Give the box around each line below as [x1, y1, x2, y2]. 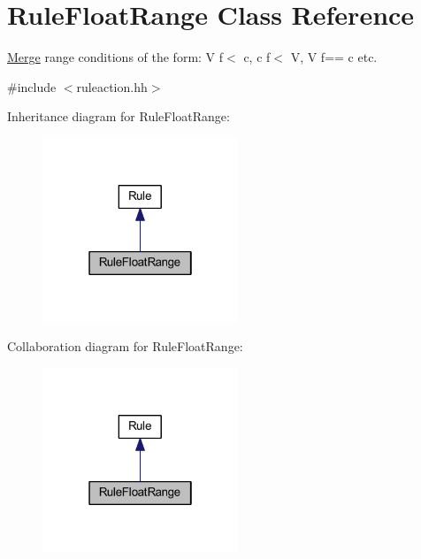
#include [7, 77, 57, 96]
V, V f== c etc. [290, 48, 378, 66]
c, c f [243, 48, 271, 66]
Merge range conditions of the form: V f [7, 48, 224, 66]
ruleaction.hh [76, 77, 148, 96]
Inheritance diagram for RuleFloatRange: [7, 107, 230, 126]
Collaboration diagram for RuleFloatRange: [7, 337, 243, 356]
